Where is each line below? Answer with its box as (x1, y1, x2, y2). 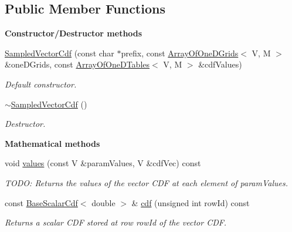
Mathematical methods (5, 137, 100, 149)
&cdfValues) (198, 58, 242, 70)
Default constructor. (5, 78, 77, 90)
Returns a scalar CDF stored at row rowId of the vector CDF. (5, 216, 227, 228)
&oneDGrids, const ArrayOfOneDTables (5, 58, 150, 70)
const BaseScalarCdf (5, 196, 78, 209)
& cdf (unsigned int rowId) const (131, 196, 250, 209)
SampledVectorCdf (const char (5, 46, 114, 59)
